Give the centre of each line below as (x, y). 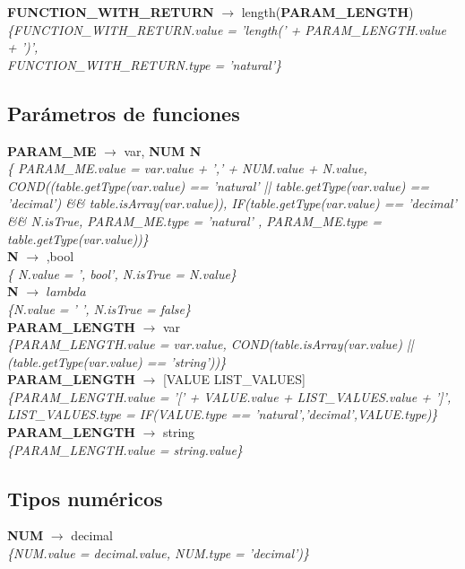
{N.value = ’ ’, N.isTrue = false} (99, 308)
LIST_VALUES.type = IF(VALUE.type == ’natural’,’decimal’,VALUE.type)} (223, 414)
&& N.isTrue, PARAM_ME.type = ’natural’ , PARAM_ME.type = (195, 220)
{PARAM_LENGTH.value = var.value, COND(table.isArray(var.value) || (211, 344)
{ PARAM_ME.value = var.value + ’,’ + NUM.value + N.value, (187, 168)
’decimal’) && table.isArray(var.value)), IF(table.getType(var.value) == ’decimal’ (232, 203)
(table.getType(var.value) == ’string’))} (117, 361)
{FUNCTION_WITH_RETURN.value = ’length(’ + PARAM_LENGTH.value (227, 29)
